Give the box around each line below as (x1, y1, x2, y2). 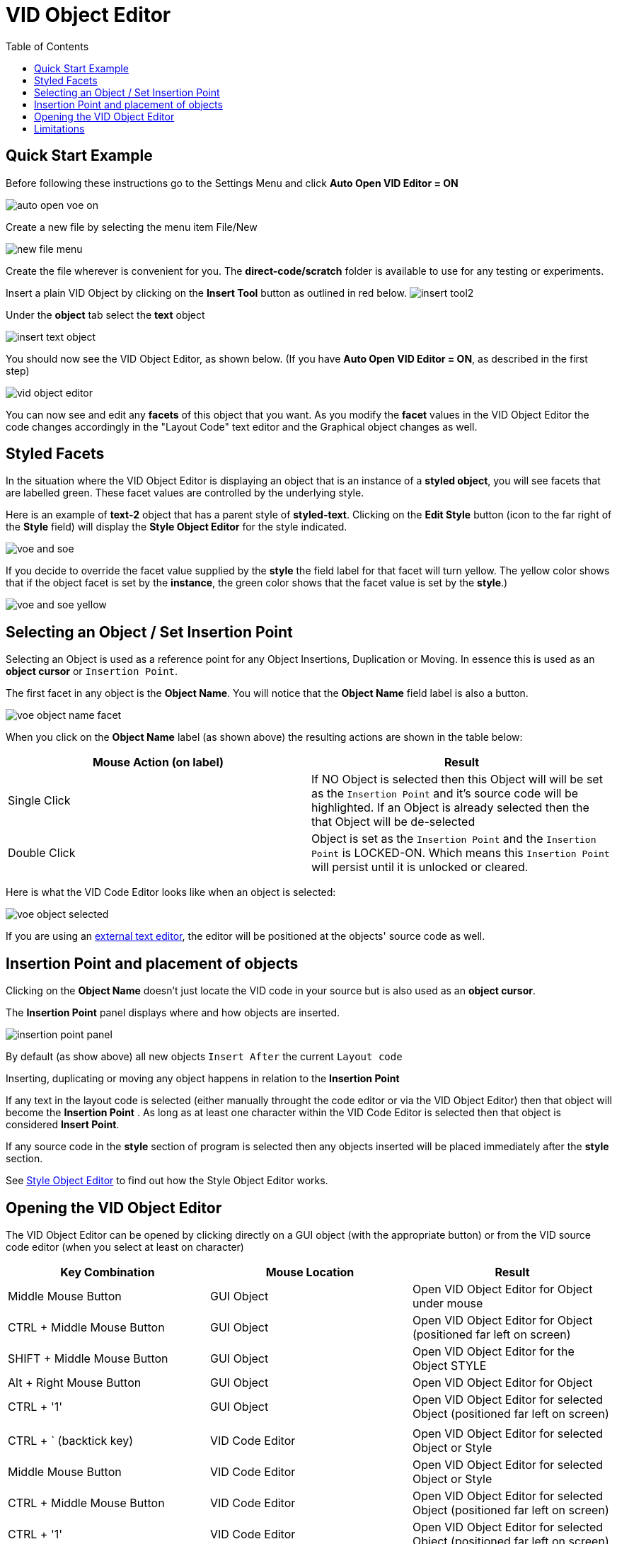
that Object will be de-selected (311, 814, 475, 829)
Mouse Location (265, 1264, 354, 1279)
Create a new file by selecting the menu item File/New (6, 220, 258, 233)
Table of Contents (6, 40, 89, 52)
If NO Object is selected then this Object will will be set (311, 772, 603, 787)
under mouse (412, 1295, 483, 1310)
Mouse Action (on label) (92, 755, 224, 770)
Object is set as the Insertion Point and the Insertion (311, 831, 596, 846)
